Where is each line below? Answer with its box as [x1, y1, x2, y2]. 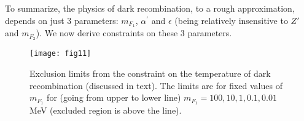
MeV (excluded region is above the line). [29, 104, 182, 117]
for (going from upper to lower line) [47, 91, 181, 104]
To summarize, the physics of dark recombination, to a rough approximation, [5, 2, 295, 14]
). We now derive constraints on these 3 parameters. [36, 26, 232, 39]
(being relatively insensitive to [174, 14, 288, 26]
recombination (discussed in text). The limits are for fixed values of [29, 79, 283, 92]
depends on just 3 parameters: [5, 14, 119, 26]
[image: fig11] [29, 49, 92, 58]
